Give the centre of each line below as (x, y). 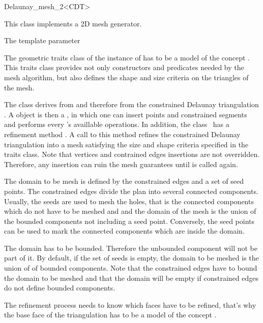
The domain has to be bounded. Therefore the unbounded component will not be (131, 248)
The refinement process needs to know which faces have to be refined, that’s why (130, 304)
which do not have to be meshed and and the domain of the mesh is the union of (130, 211)
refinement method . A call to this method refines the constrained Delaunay (122, 134)
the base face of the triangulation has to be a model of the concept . (110, 315)
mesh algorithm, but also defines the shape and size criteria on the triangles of (126, 77)
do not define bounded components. (60, 288)
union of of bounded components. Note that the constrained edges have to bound (131, 268)
